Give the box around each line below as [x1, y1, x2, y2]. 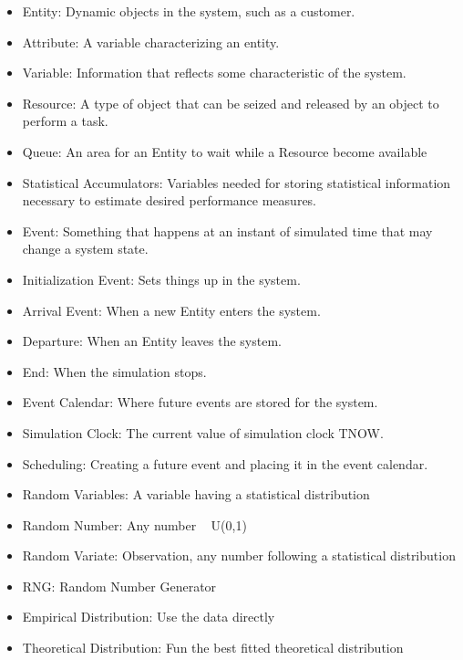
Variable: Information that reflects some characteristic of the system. [22, 63, 406, 82]
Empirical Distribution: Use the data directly [22, 607, 275, 626]
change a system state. [22, 239, 149, 258]
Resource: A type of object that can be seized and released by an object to [22, 93, 439, 112]
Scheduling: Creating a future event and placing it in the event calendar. [22, 454, 428, 473]
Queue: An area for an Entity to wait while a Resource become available [22, 141, 427, 161]
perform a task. [22, 111, 108, 131]
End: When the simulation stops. [22, 361, 207, 381]
